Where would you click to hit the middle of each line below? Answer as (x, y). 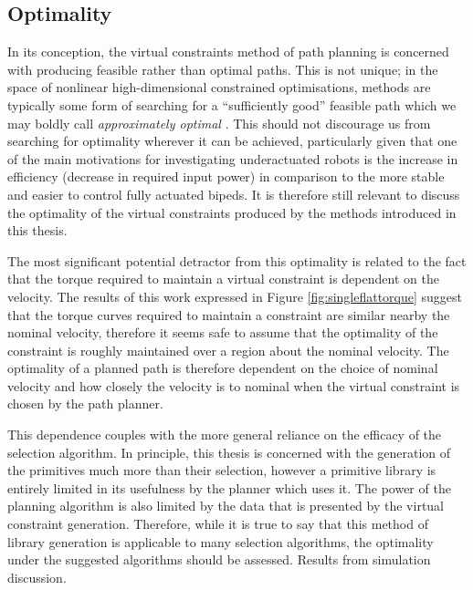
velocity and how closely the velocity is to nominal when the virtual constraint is (234, 385)
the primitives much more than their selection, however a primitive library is (222, 470)
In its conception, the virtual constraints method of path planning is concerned (228, 52)
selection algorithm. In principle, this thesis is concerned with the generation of (229, 452)
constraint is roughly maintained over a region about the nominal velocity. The (228, 350)
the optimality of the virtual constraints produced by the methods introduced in (232, 212)
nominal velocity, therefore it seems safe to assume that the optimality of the (223, 332)
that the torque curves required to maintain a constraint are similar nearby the (229, 314)
